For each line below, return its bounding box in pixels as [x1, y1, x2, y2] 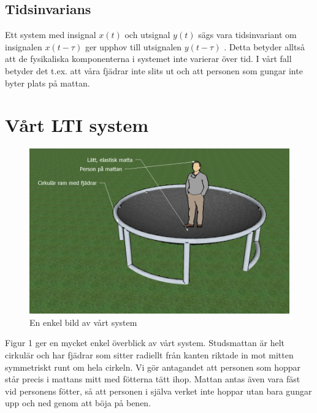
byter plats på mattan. [5, 76, 90, 89]
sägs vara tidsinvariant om [198, 28, 297, 41]
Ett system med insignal [5, 28, 96, 41]
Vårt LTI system [5, 112, 149, 137]
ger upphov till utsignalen [85, 40, 182, 53]
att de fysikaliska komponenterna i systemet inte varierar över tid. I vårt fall [5, 52, 292, 65]
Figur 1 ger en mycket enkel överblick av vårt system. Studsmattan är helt [5, 336, 285, 349]
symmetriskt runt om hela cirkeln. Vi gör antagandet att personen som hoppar [5, 360, 300, 373]
